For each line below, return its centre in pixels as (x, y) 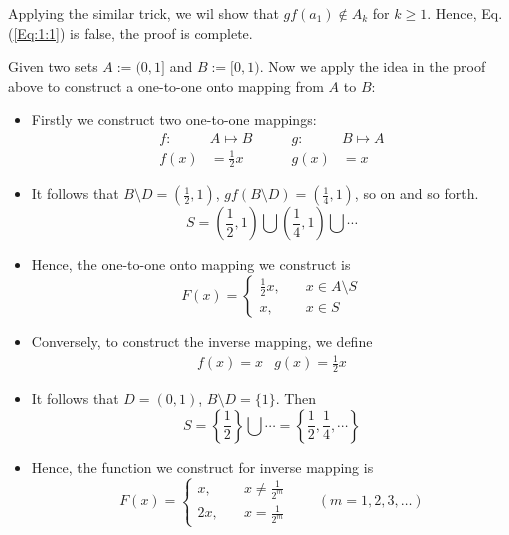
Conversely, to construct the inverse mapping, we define (202, 340)
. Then (296, 397)
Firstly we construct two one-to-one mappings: (174, 119)
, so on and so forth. (416, 193)
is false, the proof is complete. (161, 32)
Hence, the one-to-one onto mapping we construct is (191, 264)
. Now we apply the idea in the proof (372, 66)
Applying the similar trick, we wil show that (143, 13)
